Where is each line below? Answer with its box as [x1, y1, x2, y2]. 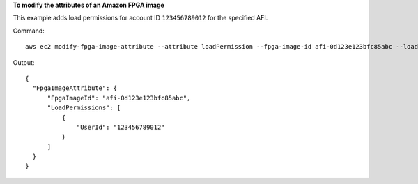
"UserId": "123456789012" [77, 123, 165, 131]
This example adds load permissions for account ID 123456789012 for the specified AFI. [13, 14, 268, 22]
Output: [13, 58, 35, 66]
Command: [13, 26, 45, 35]
